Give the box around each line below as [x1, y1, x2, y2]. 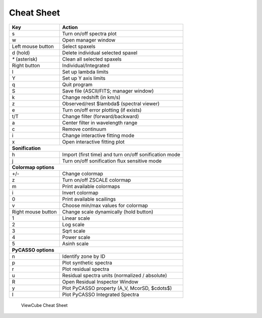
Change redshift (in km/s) [62, 94, 121, 100]
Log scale [62, 221, 85, 228]
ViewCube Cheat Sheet [21, 302, 68, 308]
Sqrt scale [62, 227, 86, 234]
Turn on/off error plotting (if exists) [62, 107, 142, 113]
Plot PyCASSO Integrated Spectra [62, 291, 139, 298]
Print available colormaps [62, 183, 120, 190]
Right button [12, 62, 40, 69]
